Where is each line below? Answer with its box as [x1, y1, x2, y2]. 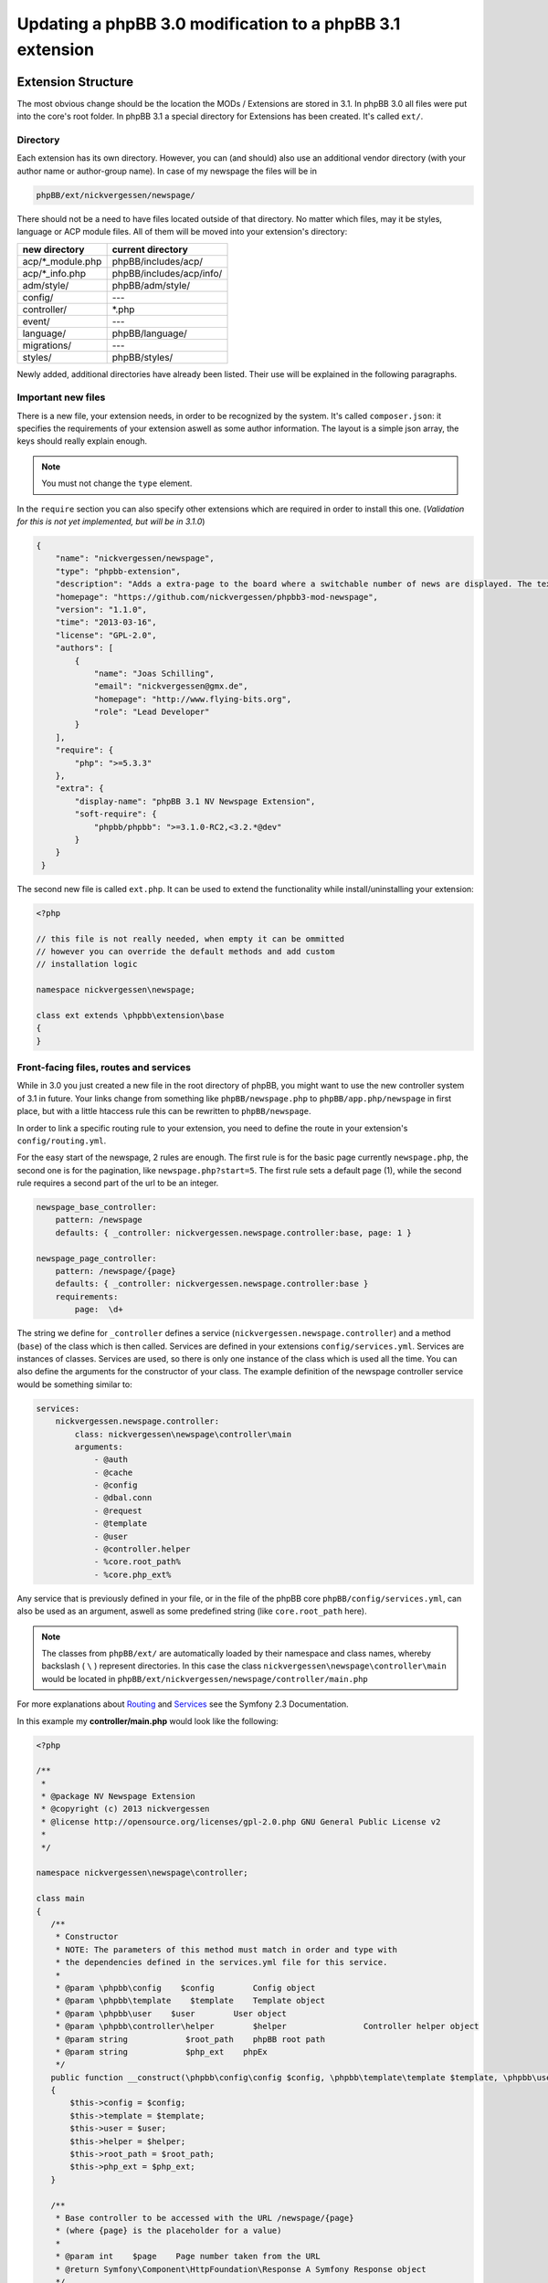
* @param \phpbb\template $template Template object [55, 1995, 326, 2006]
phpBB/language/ [111, 327, 187, 340]
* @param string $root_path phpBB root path [55, 2034, 326, 2045]
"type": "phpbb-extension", [55, 566, 182, 576]
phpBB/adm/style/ [111, 279, 191, 291]
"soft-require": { [74, 809, 157, 819]
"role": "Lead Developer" [93, 707, 210, 717]
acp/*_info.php [22, 267, 87, 279]
